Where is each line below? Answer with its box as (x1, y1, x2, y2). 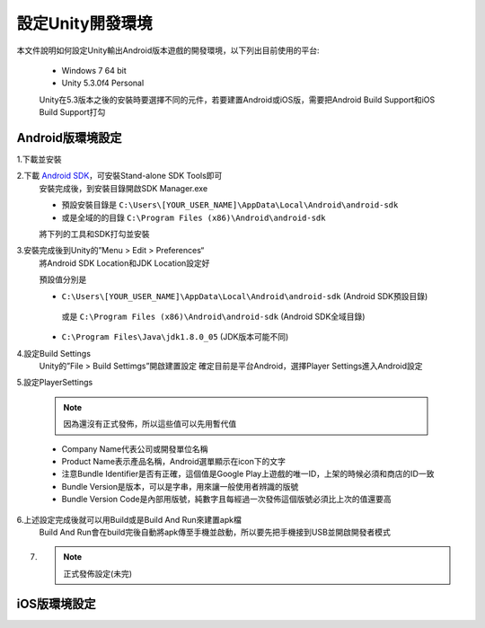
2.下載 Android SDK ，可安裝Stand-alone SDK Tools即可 (16, 171, 223, 181)
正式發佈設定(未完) (63, 568, 133, 579)
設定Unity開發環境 (16, 13, 153, 33)
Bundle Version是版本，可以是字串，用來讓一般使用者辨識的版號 (61, 481, 299, 491)
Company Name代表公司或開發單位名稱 (61, 443, 208, 454)
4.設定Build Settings (16, 348, 92, 358)
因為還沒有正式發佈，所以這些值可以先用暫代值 (63, 419, 237, 429)
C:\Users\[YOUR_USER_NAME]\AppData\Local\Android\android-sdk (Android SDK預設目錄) (61, 290, 428, 301)
